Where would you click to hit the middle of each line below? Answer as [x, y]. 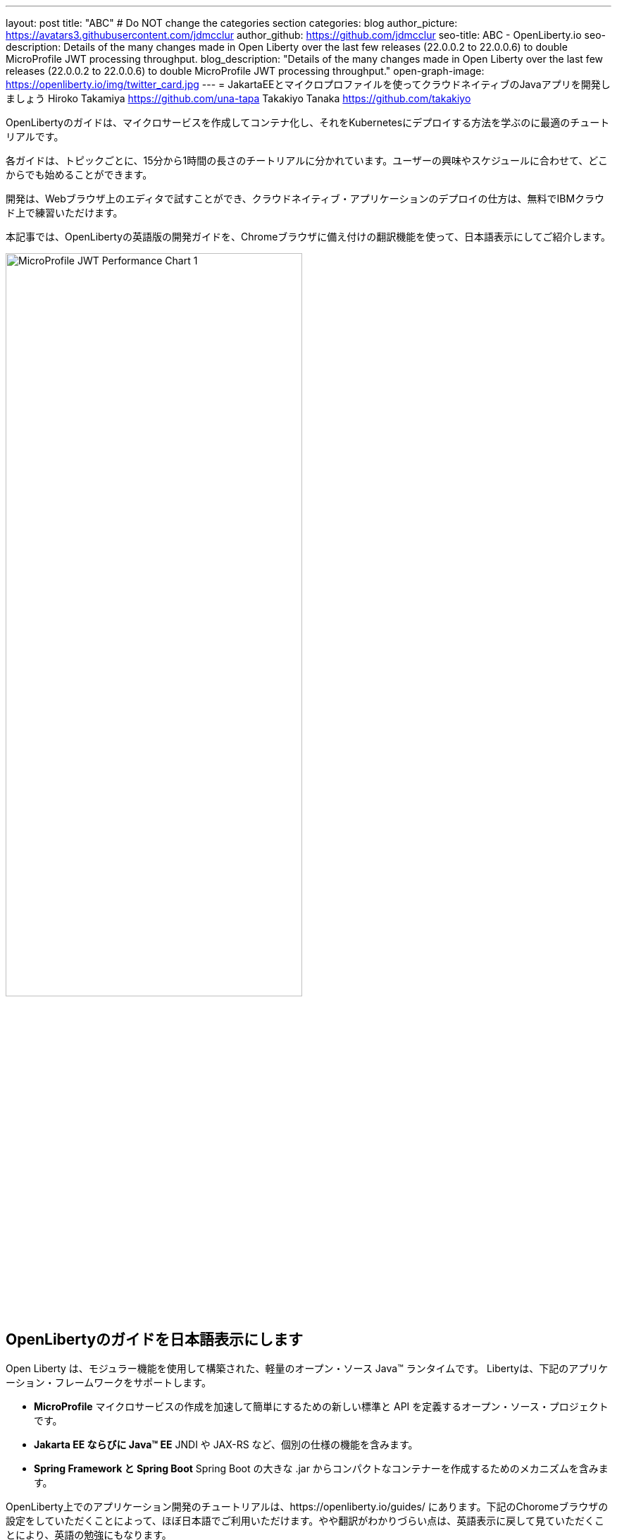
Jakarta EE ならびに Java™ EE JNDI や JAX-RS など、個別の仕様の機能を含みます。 [226, 1445]
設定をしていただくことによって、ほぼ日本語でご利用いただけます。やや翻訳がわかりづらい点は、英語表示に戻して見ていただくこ [305, 1521]
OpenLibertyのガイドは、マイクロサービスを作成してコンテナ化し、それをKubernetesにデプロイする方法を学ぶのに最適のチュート [308, 122]
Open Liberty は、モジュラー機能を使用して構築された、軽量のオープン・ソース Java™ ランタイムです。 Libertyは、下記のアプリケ [307, 1369]
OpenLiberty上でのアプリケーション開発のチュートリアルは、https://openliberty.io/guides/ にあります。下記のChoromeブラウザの [307, 1507]
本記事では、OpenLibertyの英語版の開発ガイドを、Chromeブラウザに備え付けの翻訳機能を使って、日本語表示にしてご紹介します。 [308, 237]
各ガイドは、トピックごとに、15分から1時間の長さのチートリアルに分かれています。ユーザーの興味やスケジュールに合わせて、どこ [307, 160]
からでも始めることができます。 [79, 175]
